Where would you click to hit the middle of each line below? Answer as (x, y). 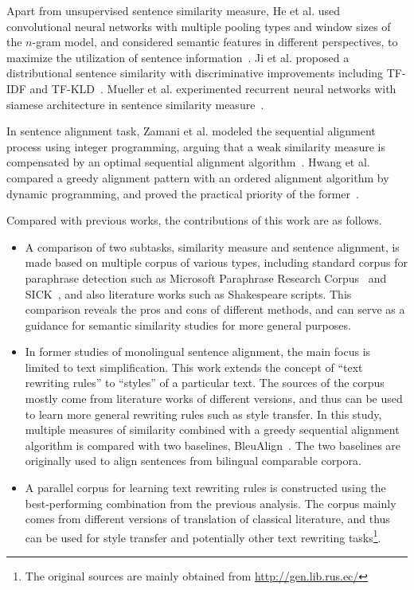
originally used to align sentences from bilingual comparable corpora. (193, 461)
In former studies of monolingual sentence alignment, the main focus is (198, 352)
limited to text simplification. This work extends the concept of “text (194, 367)
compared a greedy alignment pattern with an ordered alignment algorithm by (198, 177)
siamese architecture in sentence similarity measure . (135, 104)
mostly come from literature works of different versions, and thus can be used (214, 399)
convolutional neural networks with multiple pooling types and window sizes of (199, 26)
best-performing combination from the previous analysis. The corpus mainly (211, 503)
